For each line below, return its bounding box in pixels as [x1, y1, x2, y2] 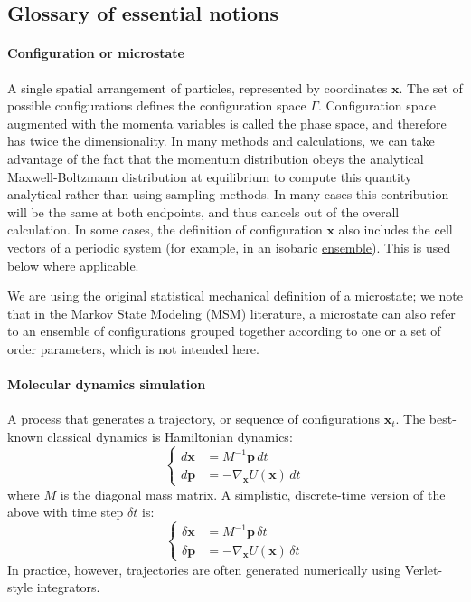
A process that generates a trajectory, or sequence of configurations [7, 409, 381, 428]
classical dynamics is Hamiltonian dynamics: [47, 426, 293, 445]
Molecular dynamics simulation [7, 375, 206, 394]
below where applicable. [7, 255, 139, 274]
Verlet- [404, 559, 443, 578]
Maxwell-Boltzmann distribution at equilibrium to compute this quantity [7, 167, 412, 186]
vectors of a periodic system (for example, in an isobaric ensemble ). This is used [7, 237, 451, 256]
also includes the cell [338, 220, 453, 239]
